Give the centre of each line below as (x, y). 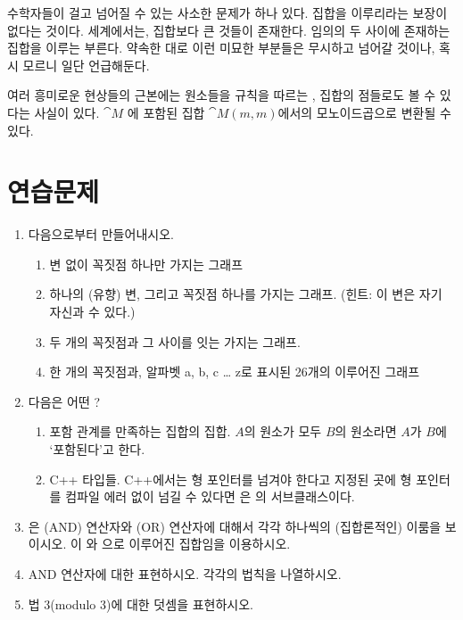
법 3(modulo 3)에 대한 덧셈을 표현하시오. (141, 603)
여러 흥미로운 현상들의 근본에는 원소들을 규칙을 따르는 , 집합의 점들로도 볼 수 (222, 95)
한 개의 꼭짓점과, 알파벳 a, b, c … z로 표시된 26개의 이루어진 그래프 (235, 372)
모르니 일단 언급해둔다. (86, 65)
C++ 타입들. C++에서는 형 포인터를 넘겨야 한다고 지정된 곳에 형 (231, 479)
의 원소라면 (366, 431)
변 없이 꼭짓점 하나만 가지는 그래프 (146, 264)
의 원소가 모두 (283, 431)
